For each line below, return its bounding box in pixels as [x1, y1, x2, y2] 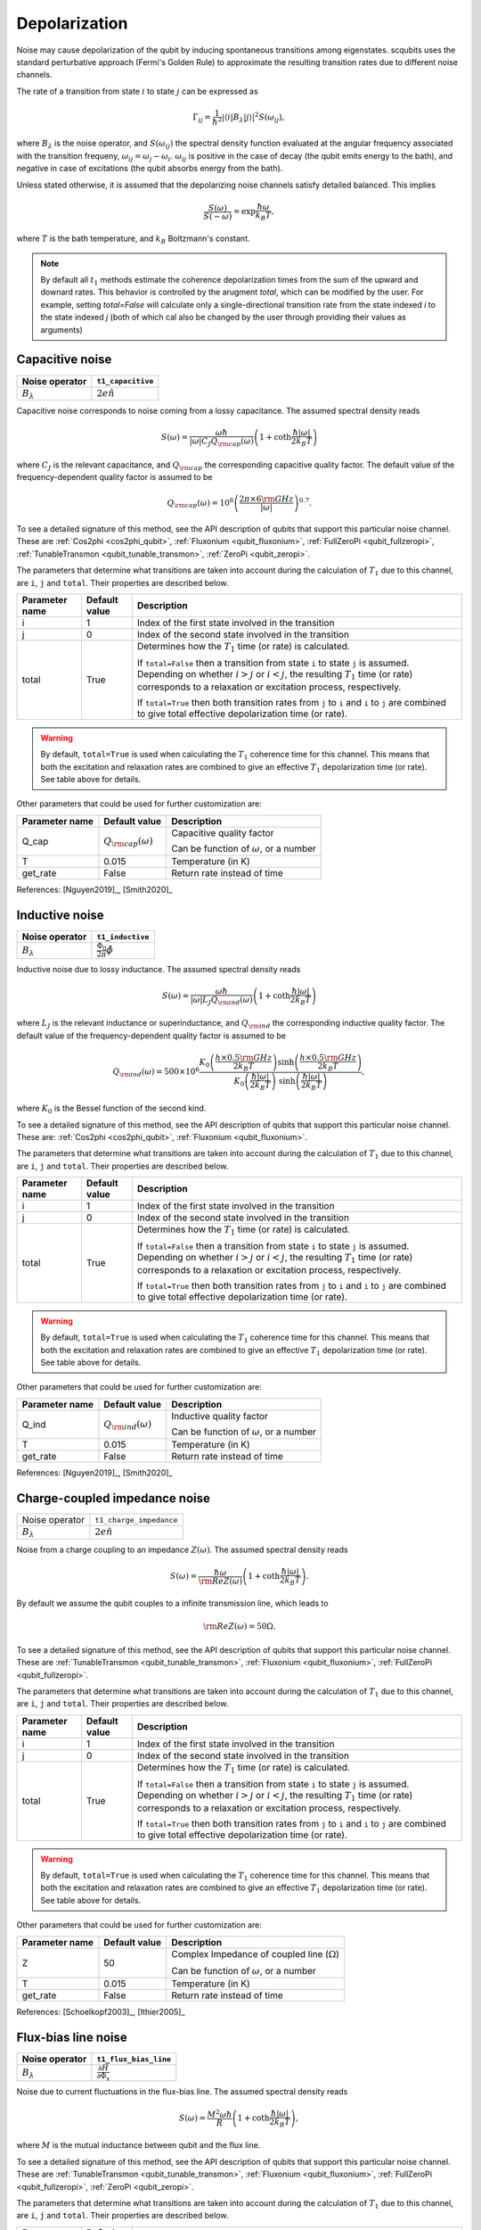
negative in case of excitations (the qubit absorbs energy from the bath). [16, 163, 283, 174]
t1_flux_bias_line [96, 2054, 171, 2064]
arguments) [40, 324, 84, 334]
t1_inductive [96, 932, 150, 941]
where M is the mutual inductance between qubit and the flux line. [16, 2140, 261, 2151]
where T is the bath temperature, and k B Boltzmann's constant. [16, 233, 250, 246]
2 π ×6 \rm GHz [239, 494, 294, 504]
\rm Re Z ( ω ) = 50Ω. [203, 1622, 276, 1631]
